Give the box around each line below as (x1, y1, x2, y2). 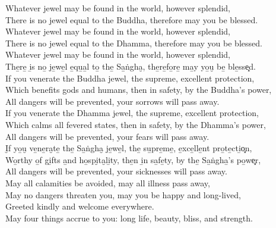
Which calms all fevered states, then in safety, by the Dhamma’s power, (5, 118, 266, 130)
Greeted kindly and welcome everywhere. (5, 200, 154, 213)
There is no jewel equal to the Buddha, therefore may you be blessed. (5, 13, 258, 26)
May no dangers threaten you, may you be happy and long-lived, (5, 188, 241, 201)
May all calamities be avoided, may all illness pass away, (5, 176, 210, 189)
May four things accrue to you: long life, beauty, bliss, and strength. (5, 211, 253, 224)
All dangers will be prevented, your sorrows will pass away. (5, 95, 220, 107)
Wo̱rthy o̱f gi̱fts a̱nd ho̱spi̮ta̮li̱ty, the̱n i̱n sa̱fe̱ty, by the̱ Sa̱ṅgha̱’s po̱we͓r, (5, 153, 261, 165)
